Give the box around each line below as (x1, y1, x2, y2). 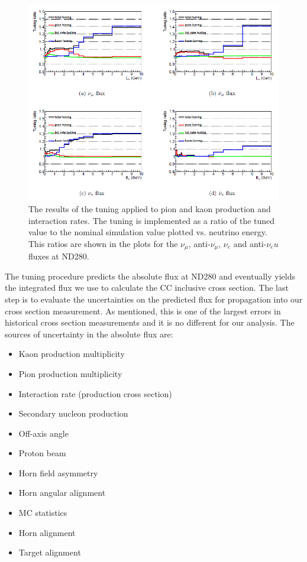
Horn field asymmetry (18, 466, 98, 479)
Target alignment (18, 546, 81, 558)
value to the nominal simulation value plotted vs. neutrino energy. (28, 226, 267, 238)
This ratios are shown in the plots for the (28, 237, 178, 249)
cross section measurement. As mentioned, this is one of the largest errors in (5, 304, 281, 317)
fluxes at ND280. (28, 250, 89, 262)
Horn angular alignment (18, 486, 106, 499)
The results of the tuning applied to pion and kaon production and (28, 202, 271, 215)
